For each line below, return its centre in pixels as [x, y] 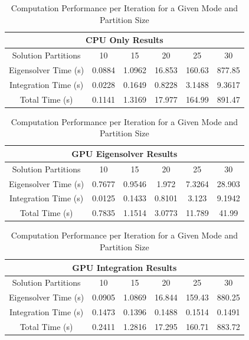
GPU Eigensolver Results [125, 153]
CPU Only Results [125, 40]
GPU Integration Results [125, 267]
